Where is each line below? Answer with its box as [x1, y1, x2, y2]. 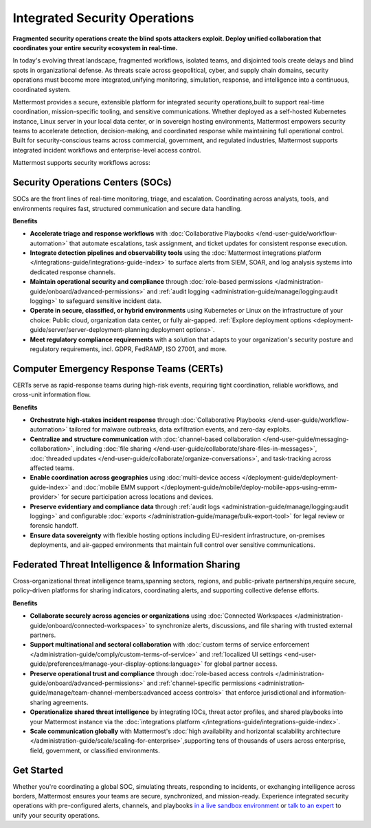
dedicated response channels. [30, 268, 116, 276]
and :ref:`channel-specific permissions [146, 679, 257, 687]
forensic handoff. [30, 522, 78, 530]
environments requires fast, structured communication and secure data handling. [12, 204, 243, 212]
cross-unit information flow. [12, 390, 91, 399]
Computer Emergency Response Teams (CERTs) [12, 363, 223, 374]
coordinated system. [12, 85, 71, 93]
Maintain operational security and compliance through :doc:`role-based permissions [30, 278, 273, 286]
